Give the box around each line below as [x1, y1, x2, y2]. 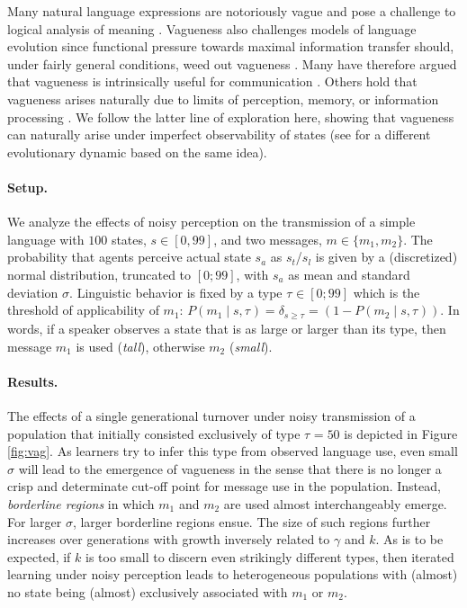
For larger [7, 512, 62, 531]
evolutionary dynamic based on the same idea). [7, 142, 267, 161]
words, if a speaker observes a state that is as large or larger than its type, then [7, 318, 446, 337]
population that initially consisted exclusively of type [7, 424, 301, 443]
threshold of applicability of [7, 300, 159, 319]
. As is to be [375, 530, 444, 549]
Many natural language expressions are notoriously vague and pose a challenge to [7, 2, 456, 20]
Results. [7, 371, 58, 390]
